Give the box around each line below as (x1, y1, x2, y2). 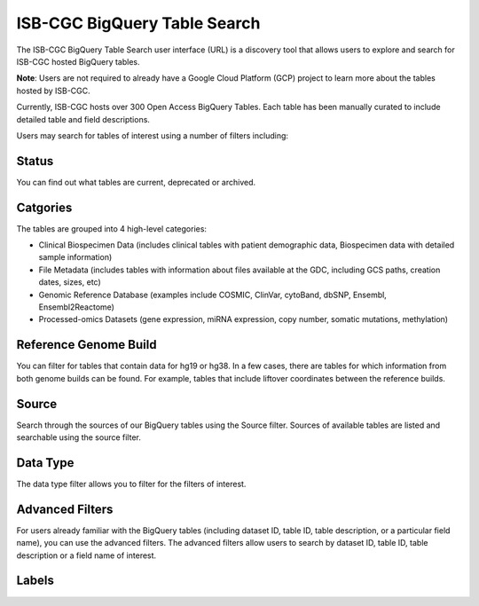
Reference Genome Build (16, 337, 157, 352)
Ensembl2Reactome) (38, 302, 115, 312)
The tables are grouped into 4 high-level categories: (16, 223, 208, 234)
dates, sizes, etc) (38, 277, 101, 287)
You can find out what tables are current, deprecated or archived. (16, 177, 256, 187)
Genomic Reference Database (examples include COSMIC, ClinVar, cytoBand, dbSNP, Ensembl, (38, 289, 388, 300)
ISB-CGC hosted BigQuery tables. (16, 56, 140, 67)
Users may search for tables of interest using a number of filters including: (16, 130, 288, 141)
